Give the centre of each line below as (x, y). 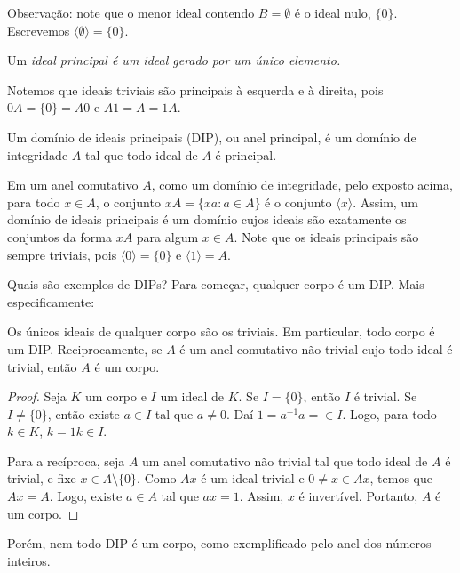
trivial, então (42, 366)
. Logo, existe (86, 496)
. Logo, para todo (389, 413)
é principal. (246, 154)
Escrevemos (39, 30)
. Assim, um (385, 202)
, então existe (83, 413)
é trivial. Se (385, 396)
